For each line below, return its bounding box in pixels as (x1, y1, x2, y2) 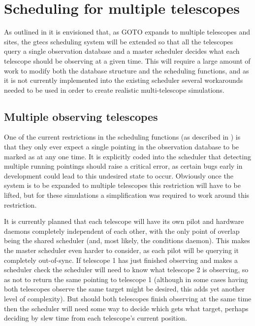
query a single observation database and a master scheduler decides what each (4, 46, 240, 56)
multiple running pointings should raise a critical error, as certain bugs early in (4, 161, 243, 171)
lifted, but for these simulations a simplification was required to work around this (4, 190, 250, 200)
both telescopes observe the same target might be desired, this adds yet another (4, 284, 245, 294)
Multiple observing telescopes (4, 109, 158, 124)
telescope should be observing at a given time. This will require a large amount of (4, 55, 251, 66)
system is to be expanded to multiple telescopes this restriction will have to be (4, 180, 241, 190)
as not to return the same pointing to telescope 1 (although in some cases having (4, 274, 248, 284)
